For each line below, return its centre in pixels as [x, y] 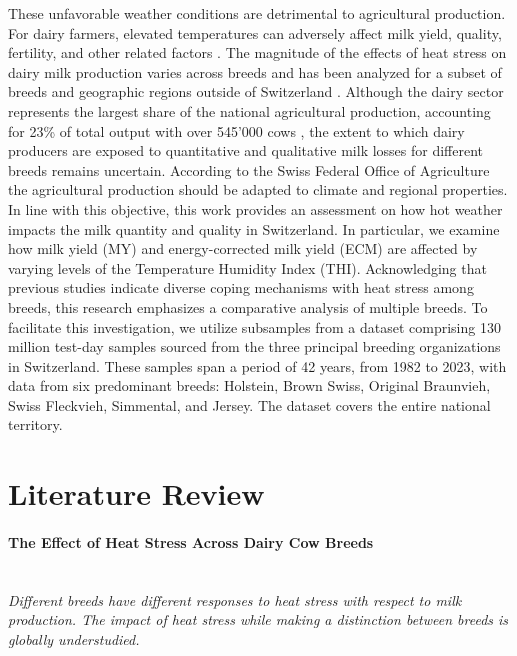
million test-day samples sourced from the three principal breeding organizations [254, 346]
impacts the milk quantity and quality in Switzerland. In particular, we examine [254, 228]
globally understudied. [74, 639]
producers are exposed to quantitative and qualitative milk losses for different [246, 150]
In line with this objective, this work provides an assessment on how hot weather [255, 208]
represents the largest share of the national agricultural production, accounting [249, 110]
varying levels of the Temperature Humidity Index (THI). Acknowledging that [247, 267]
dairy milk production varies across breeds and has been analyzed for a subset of [255, 71]
